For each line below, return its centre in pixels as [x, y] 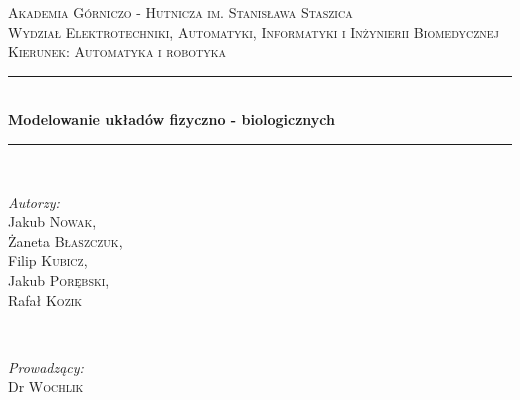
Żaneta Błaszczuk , [65, 240]
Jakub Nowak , [52, 221]
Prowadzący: [46, 366]
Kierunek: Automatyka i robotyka [117, 51]
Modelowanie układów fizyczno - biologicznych [172, 119]
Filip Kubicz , [48, 260]
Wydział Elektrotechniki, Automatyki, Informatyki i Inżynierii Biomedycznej [253, 31]
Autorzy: [34, 201]
